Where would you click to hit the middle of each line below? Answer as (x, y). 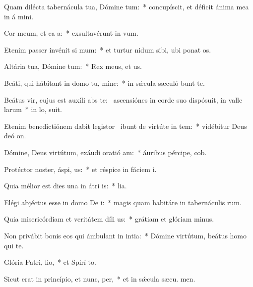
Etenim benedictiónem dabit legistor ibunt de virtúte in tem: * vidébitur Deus (126, 126)
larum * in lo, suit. (33, 109)
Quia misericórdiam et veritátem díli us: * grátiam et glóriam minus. (109, 219)
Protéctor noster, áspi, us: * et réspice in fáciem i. (80, 169)
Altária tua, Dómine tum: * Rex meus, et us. (73, 66)
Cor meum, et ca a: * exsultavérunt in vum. (71, 33)
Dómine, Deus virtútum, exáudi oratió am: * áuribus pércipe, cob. (105, 152)
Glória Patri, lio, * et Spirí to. (50, 262)
